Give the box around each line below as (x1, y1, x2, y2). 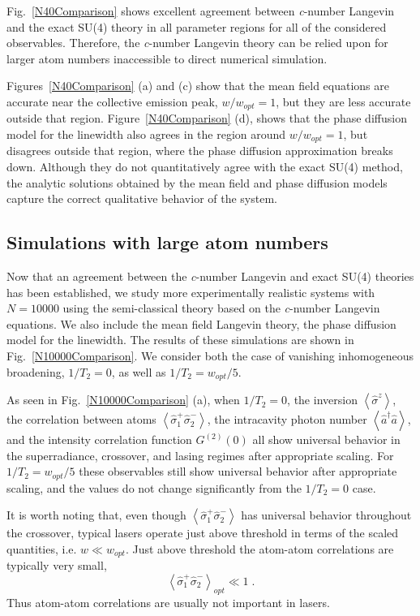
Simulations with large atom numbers (6, 230, 328, 255)
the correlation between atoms (6, 411, 156, 428)
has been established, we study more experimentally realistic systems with (6, 283, 375, 300)
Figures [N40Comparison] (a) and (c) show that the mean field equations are (6, 77, 389, 94)
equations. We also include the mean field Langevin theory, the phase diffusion (6, 315, 396, 332)
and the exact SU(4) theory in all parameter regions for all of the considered (6, 18, 387, 35)
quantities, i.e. (6, 540, 77, 557)
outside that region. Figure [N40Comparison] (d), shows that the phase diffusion (6, 110, 407, 127)
